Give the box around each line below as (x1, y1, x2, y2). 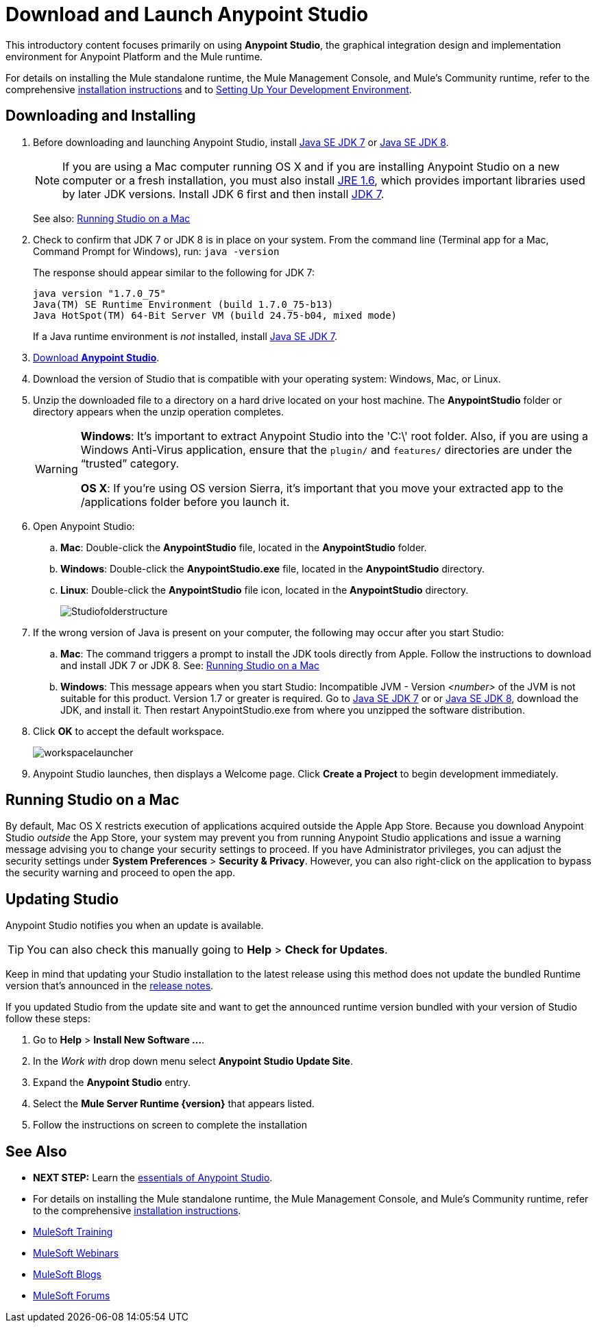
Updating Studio (5, 890, 119, 908)
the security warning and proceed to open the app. (5, 867, 236, 879)
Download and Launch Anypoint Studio (5, 3, 369, 26)
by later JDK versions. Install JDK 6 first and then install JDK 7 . (62, 186, 385, 201)
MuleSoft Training (33, 1226, 113, 1238)
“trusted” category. (80, 456, 180, 470)
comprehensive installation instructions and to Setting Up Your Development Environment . (5, 83, 412, 95)
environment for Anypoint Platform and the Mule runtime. (5, 50, 263, 62)
